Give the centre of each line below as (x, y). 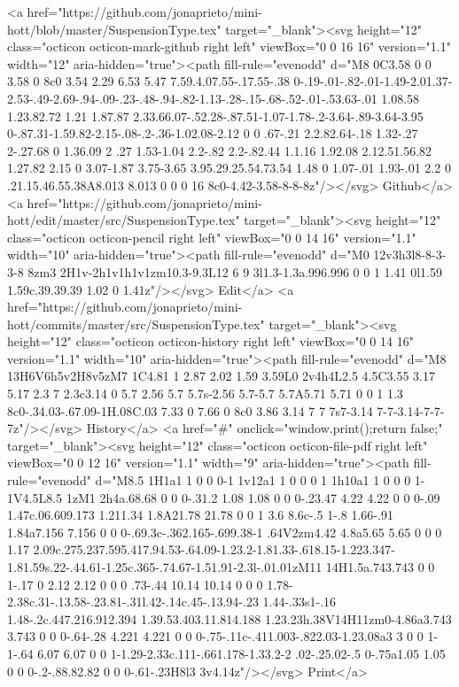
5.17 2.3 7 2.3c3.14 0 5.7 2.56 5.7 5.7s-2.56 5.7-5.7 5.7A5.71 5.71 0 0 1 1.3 (205, 394)
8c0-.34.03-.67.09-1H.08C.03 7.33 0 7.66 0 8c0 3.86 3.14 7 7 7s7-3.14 (190, 410)
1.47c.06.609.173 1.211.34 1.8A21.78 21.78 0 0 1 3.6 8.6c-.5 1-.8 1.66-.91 (200, 515)
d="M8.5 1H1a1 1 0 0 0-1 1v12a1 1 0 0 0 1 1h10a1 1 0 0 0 (253, 480)
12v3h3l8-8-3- (410, 255)
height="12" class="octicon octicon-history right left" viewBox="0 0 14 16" (210, 341)
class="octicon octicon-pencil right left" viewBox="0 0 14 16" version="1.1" (212, 237)
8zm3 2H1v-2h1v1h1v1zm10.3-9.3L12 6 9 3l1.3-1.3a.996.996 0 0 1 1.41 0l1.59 (235, 271)
